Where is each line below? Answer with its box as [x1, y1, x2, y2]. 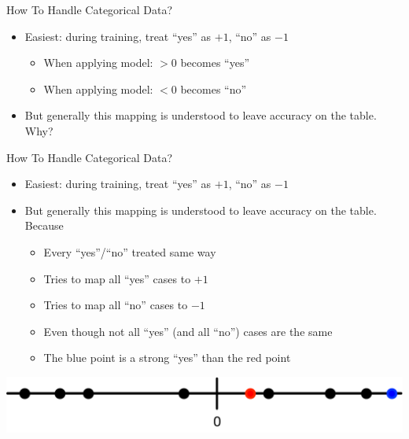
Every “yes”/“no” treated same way [43, 243, 216, 260]
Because [24, 217, 64, 234]
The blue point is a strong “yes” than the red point [43, 349, 291, 366]
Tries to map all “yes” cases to [43, 270, 191, 286]
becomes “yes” [180, 54, 250, 71]
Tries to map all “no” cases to [43, 297, 188, 313]
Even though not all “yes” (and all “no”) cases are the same [43, 323, 333, 339]
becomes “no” [180, 80, 247, 97]
